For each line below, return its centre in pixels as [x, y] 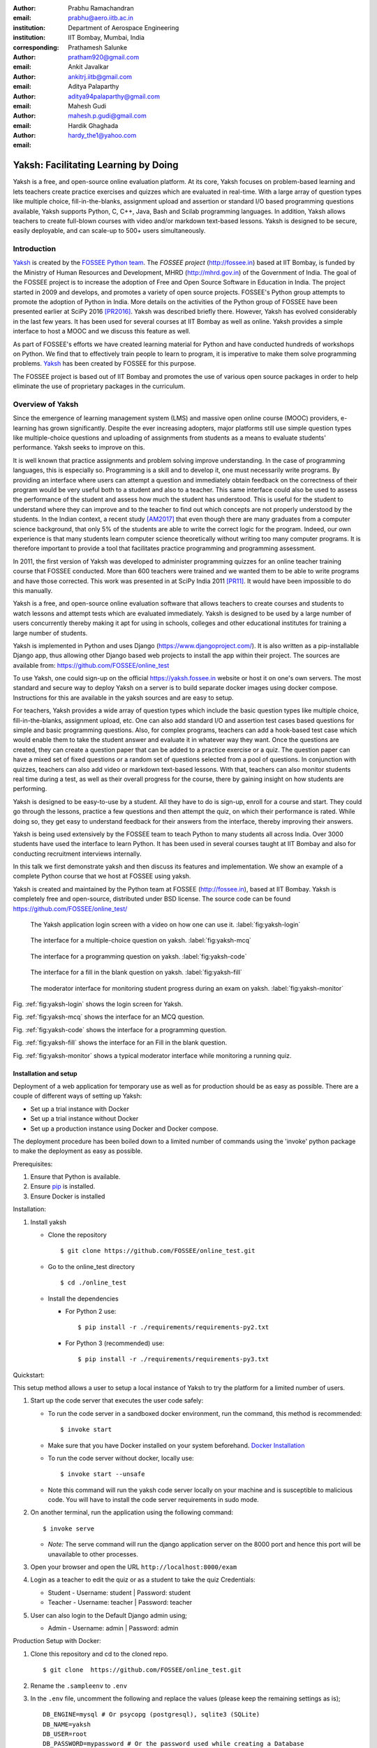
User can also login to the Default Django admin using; [109, 1615]
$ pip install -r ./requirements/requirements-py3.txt [173, 1359]
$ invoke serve [69, 1528]
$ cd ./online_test [94, 1283]
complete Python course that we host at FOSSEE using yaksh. [102, 876]
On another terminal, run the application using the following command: [132, 1512]
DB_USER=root [65, 1734]
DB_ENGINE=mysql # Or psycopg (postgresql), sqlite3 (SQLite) [151, 1714]
